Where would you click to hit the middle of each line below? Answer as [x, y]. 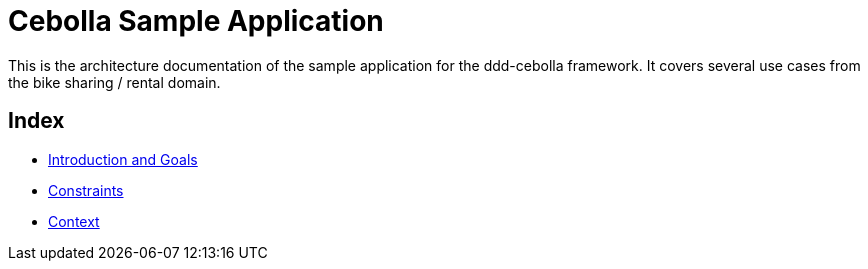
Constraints [86, 190]
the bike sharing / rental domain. [114, 82]
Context [74, 221]
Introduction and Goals [123, 159]
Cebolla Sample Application [196, 21]
